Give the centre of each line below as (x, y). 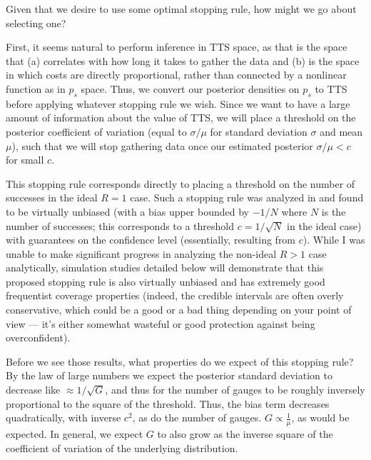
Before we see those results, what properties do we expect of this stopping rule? (180, 361)
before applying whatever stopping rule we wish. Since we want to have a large (178, 103)
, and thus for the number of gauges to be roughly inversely (235, 390)
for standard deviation (259, 131)
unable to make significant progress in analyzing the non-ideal (141, 253)
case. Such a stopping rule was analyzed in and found (247, 197)
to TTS (331, 88)
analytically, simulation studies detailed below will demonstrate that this (165, 267)
